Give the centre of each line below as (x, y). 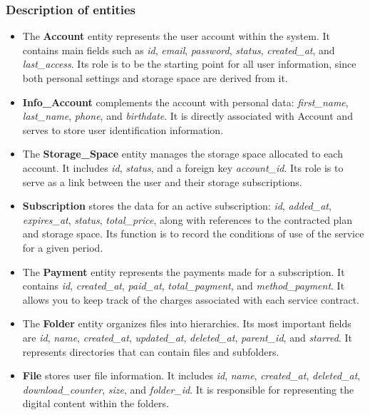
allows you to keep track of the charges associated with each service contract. (191, 299)
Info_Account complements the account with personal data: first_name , (185, 102)
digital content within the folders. (96, 403)
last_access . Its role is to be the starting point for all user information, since (189, 64)
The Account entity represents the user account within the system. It (176, 36)
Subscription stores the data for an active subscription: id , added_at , (177, 206)
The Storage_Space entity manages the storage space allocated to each (183, 154)
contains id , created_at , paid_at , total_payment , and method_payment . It (184, 286)
